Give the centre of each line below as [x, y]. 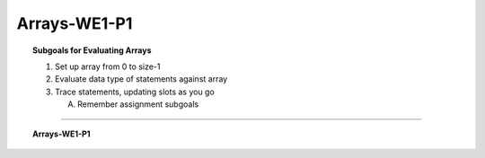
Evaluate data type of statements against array [141, 79]
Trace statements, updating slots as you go [135, 92]
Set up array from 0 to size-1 [108, 66]
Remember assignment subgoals [138, 104]
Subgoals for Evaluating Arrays [92, 50]
